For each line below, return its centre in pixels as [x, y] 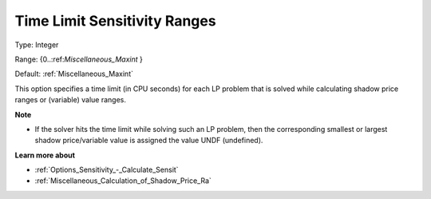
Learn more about [45, 155]
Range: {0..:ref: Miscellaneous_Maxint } [79, 59]
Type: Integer [37, 45]
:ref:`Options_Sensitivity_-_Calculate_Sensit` [107, 170]
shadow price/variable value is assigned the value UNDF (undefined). [149, 141]
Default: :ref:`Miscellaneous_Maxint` [74, 74]
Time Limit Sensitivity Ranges [115, 21]
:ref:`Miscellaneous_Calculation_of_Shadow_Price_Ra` [123, 181]
